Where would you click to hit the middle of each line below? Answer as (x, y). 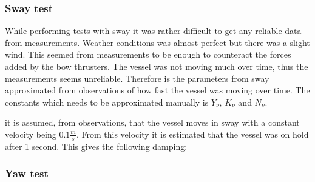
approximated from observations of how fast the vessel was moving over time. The (157, 90)
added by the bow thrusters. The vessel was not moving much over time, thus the (157, 66)
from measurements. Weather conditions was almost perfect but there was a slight (157, 42)
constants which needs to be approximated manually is (107, 102)
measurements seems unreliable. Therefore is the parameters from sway (137, 78)
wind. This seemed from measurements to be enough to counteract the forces (148, 54)
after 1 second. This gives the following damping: (96, 146)
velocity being (31, 134)
